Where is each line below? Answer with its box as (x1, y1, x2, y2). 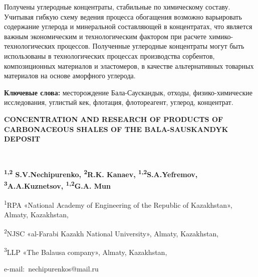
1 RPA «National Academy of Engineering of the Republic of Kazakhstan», (4, 198, 232, 210)
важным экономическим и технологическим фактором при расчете (4, 31, 206, 41)
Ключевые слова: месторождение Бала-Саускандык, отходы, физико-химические (4, 87, 252, 97)
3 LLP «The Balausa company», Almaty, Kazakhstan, (4, 245, 167, 257)
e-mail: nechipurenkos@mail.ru (4, 263, 99, 274)
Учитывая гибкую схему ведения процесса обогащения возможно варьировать (4, 11, 242, 22)
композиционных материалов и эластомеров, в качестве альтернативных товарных (4, 60, 254, 71)
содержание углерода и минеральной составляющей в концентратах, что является (4, 21, 252, 32)
